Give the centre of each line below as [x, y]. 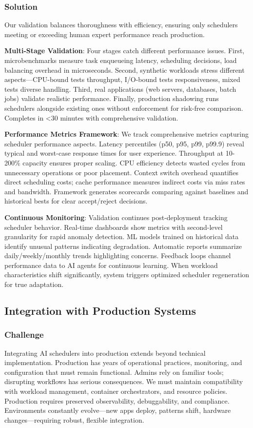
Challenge [24, 335]
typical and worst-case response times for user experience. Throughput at [114, 153]
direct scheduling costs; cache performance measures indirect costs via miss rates [125, 182]
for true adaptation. [34, 284]
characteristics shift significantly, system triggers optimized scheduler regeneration [127, 275]
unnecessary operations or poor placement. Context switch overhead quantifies [122, 172]
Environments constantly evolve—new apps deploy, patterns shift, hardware [118, 410]
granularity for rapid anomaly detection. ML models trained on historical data [122, 236]
